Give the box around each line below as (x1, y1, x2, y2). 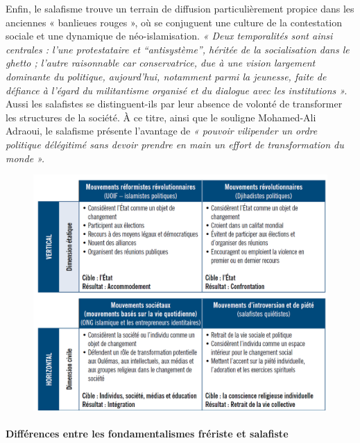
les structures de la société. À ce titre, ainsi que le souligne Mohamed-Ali (6, 110, 316, 124)
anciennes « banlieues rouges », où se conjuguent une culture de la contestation (6, 15, 343, 29)
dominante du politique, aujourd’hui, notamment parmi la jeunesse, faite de (6, 69, 327, 83)
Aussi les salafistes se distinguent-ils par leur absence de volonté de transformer (6, 96, 343, 111)
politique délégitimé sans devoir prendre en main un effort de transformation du (6, 137, 344, 151)
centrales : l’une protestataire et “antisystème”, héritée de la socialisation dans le (6, 42, 350, 56)
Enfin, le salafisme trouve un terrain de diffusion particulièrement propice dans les (6, 1, 354, 15)
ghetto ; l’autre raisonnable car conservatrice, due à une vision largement (6, 55, 316, 70)
